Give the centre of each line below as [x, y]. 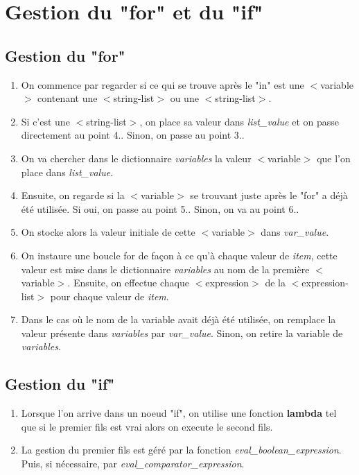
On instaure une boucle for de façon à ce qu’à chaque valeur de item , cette [179, 255]
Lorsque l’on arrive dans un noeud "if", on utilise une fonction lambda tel [179, 413]
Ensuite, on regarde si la [73, 195]
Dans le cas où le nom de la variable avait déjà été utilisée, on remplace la [178, 319]
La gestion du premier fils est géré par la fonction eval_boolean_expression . [181, 450]
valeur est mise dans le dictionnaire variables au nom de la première [165, 269]
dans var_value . [295, 232]
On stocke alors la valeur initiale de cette [108, 232]
